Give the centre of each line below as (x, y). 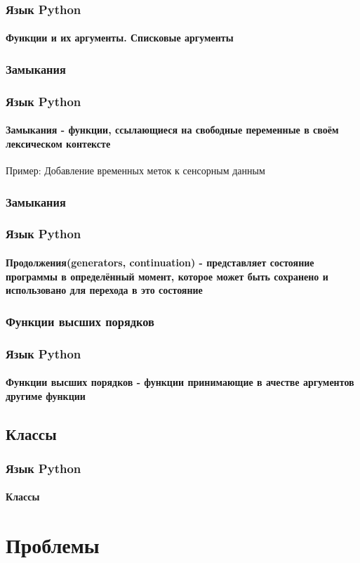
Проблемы (53, 545)
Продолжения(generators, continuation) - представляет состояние (160, 262)
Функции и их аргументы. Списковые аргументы (120, 38)
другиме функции (46, 395)
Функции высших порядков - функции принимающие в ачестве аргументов (180, 382)
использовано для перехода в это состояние (104, 290)
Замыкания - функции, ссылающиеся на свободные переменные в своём (172, 130)
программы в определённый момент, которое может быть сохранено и (167, 276)
